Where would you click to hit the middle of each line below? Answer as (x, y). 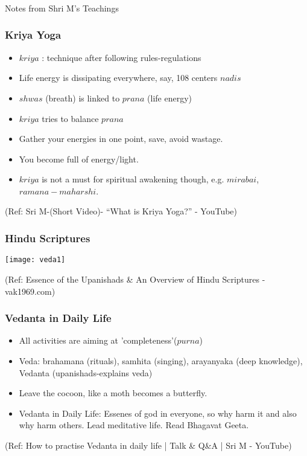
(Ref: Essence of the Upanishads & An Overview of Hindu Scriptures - (135, 279)
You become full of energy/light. (79, 159)
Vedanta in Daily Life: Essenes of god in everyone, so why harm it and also (158, 413)
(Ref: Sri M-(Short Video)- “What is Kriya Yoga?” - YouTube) (121, 211)
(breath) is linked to (83, 98)
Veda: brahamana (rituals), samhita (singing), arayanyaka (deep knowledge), (161, 360)
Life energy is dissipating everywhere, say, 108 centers (118, 78)
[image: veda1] (35, 260)
